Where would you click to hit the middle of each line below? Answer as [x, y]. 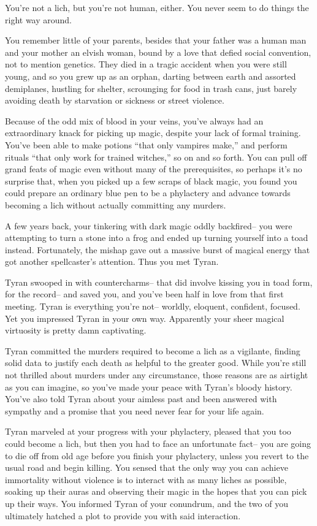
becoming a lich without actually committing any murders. [116, 204]
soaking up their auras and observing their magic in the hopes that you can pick [156, 491]
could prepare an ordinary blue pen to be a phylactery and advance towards [148, 193]
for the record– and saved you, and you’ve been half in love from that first [144, 294]
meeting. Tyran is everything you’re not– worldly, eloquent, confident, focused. [153, 306]
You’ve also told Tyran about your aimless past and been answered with [141, 399]
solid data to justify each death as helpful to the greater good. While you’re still [156, 363]
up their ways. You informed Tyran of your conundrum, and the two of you [147, 503]
